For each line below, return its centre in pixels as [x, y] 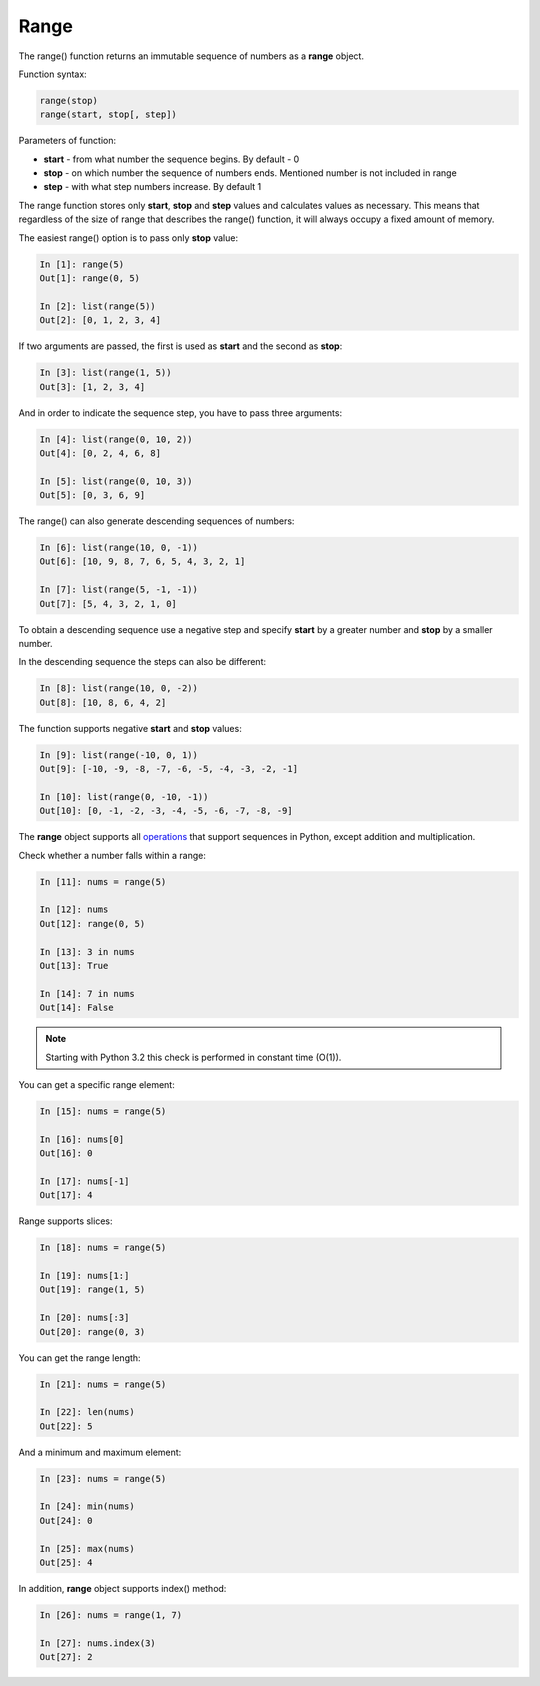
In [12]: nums [74, 909]
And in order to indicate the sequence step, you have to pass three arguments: [180, 412]
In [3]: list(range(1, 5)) [105, 373]
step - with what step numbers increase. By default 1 [152, 187]
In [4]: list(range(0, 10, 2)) [116, 439]
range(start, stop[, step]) [108, 114]
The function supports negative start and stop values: [130, 728]
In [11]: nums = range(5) [103, 881]
